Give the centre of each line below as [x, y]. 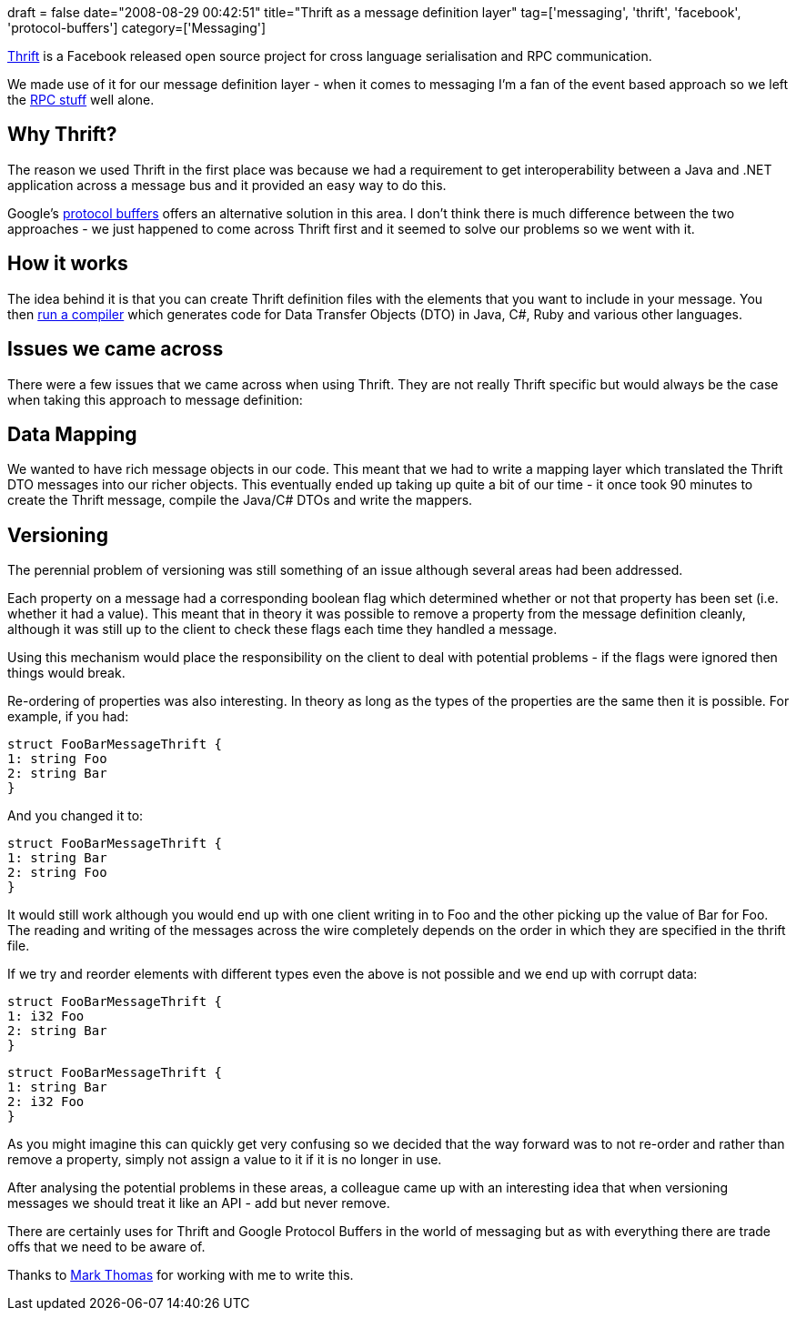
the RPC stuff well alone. [81, 100]
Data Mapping [72, 434]
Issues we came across [116, 349]
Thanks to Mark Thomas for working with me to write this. [181, 1275]
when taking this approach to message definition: [155, 399]
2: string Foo [57, 873]
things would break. [66, 673]
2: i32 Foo [46, 1102]
